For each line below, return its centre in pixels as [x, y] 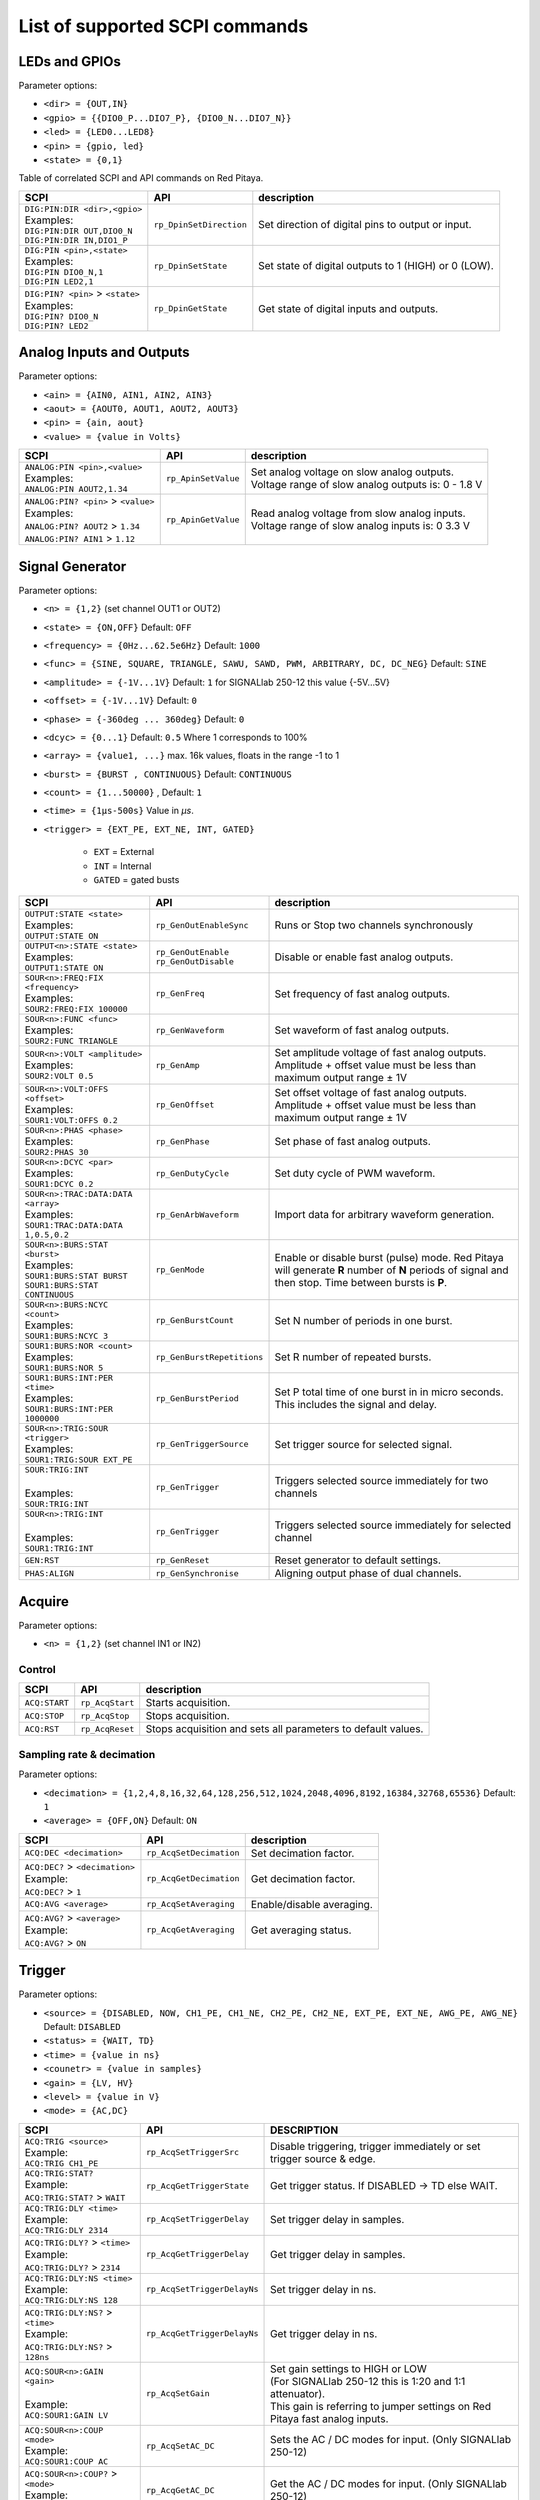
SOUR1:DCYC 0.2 [59, 1184]
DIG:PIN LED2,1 [59, 281]
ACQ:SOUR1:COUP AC [66, 2461]
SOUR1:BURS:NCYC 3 [66, 1336]
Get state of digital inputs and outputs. [348, 308]
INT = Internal [122, 866]
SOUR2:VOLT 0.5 [59, 1076]
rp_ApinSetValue [202, 478]
